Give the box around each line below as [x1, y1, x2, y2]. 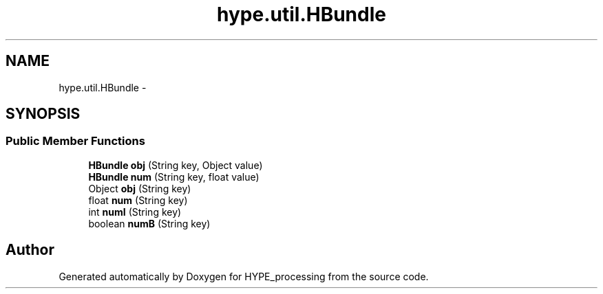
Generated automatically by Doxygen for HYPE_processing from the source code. [59, 270, 429, 282]
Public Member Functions [6, 134, 145, 148]
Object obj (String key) [88, 182, 191, 194]
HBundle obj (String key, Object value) [88, 159, 263, 171]
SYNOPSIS [6, 105, 81, 123]
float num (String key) [88, 194, 188, 206]
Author [6, 241, 54, 259]
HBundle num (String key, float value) [88, 170, 260, 183]
